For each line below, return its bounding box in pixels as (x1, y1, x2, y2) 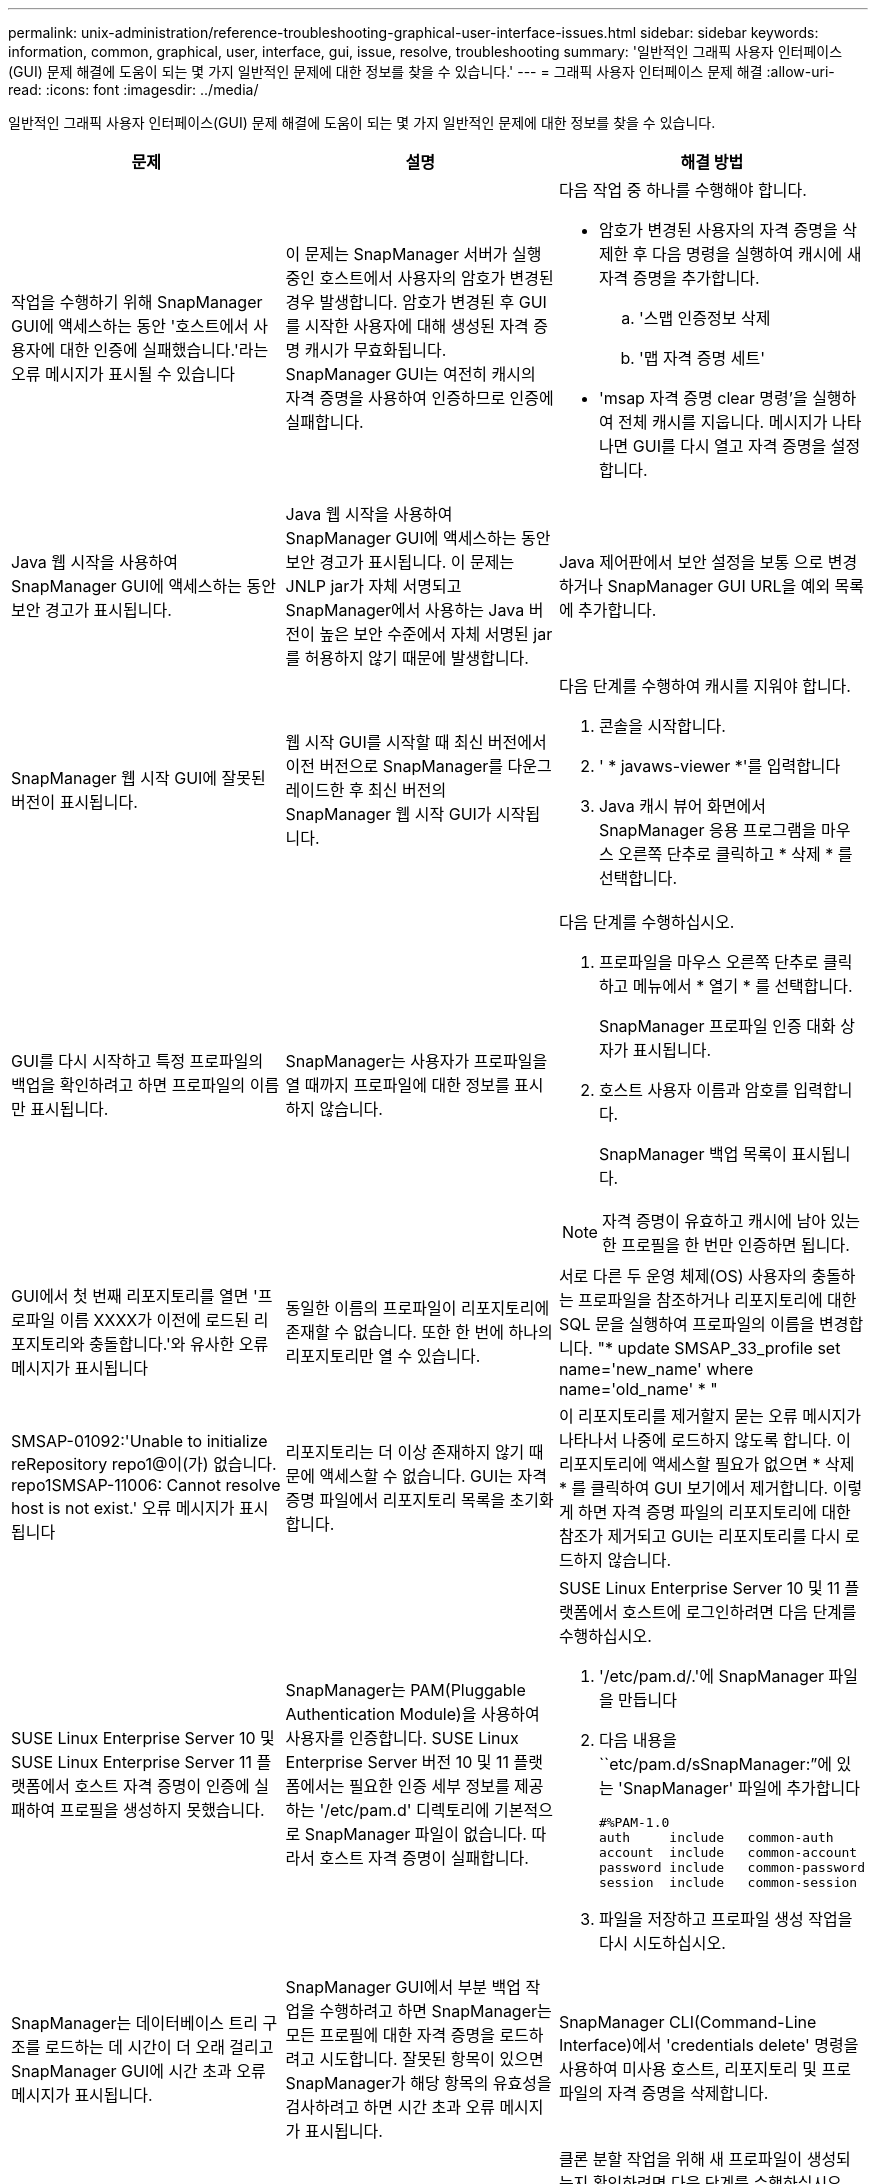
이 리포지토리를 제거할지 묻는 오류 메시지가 (558, 1406, 862, 1426)
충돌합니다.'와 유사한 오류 (89, 1334, 269, 1354)
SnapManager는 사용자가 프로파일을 (285, 1051, 548, 1071)
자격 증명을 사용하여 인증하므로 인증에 (285, 388, 554, 408)
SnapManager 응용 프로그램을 (598, 820, 817, 840)
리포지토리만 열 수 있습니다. (285, 1346, 481, 1366)
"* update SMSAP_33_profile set (597, 1338, 841, 1358)
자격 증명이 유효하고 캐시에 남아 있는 (601, 1211, 860, 1231)
